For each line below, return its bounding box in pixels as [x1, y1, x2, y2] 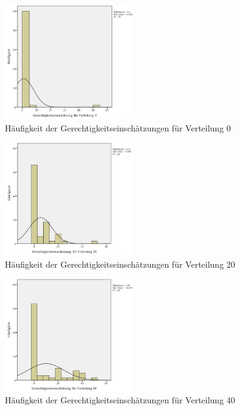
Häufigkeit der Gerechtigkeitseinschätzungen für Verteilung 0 [5, 121, 231, 134]
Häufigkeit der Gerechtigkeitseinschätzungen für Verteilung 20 [5, 257, 235, 270]
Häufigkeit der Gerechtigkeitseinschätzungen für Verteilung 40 [5, 394, 235, 406]
